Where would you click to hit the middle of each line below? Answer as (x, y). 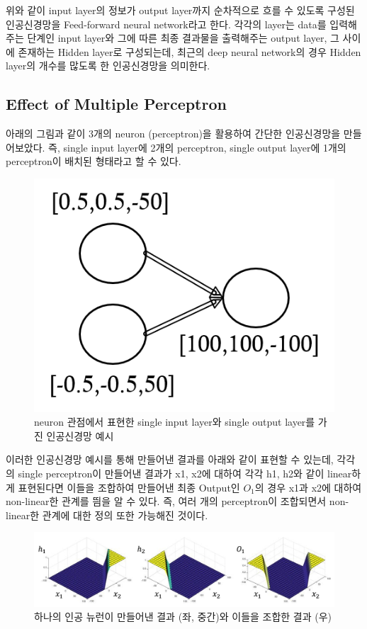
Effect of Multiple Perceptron (116, 104)
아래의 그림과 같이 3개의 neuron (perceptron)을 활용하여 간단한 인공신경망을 (173, 134)
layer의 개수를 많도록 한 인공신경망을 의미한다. (108, 66)
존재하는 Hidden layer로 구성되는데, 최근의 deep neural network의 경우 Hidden (190, 51)
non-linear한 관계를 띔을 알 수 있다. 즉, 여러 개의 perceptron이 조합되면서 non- (177, 501)
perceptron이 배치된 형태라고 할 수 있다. (94, 161)
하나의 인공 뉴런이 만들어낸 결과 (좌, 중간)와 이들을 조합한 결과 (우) (183, 617)
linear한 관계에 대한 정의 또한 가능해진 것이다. (107, 515)
